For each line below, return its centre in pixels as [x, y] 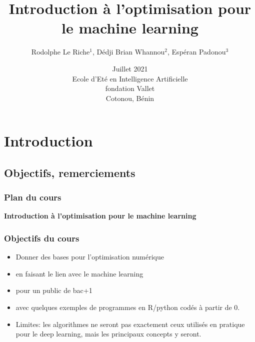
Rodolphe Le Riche [60, 52]
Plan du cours [33, 197]
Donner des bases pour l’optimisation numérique [90, 257]
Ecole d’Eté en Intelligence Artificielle [130, 78]
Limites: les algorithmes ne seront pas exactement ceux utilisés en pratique [130, 324]
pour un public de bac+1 [54, 290]
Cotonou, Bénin [130, 98]
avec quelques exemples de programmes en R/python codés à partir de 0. [128, 307]
